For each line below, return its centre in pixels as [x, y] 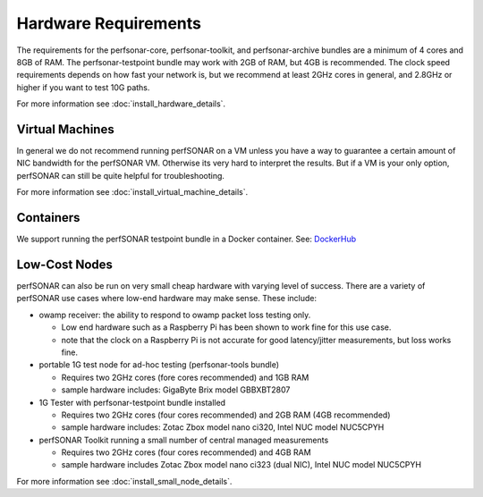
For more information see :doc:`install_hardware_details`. [121, 104]
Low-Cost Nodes [65, 264]
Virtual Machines [66, 129]
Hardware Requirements [109, 23]
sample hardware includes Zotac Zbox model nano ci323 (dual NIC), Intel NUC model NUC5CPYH [241, 465]
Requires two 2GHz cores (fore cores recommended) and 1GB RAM [185, 377]
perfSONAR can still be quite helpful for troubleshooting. [121, 175]
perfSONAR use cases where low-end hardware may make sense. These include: [167, 299]
